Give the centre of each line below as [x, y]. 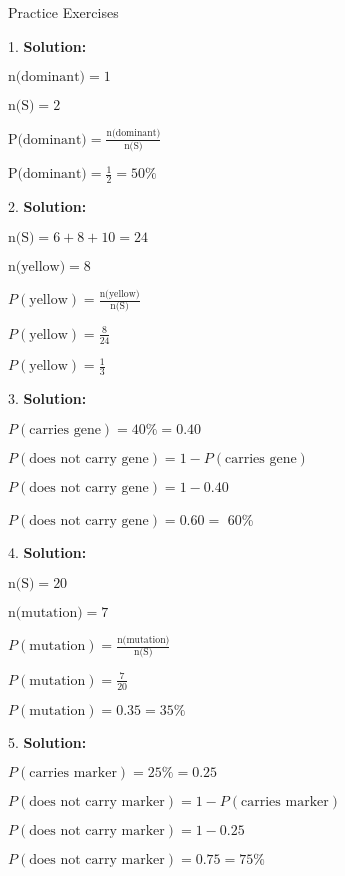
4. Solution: [47, 552]
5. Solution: [47, 741]
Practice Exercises [63, 12]
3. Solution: [47, 398]
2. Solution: [47, 206]
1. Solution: [47, 45]
